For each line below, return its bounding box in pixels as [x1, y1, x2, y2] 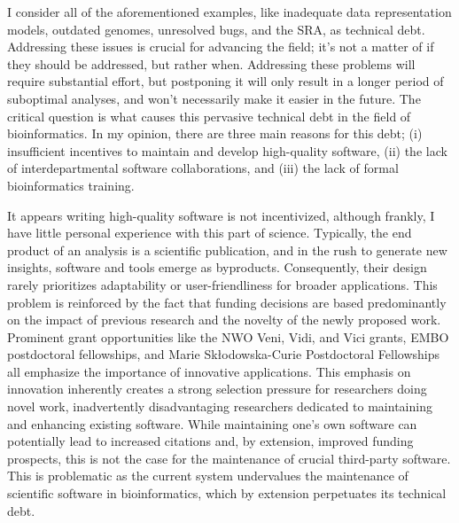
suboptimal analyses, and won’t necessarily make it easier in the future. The [7, 89, 421, 107]
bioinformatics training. [7, 176, 135, 194]
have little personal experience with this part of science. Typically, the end [7, 223, 412, 242]
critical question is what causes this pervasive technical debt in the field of [7, 106, 411, 125]
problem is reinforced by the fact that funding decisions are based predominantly [7, 293, 447, 311]
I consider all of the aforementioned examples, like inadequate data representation [7, 3, 452, 20]
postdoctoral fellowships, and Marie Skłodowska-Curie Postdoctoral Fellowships [7, 345, 440, 363]
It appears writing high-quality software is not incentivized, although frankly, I [7, 206, 435, 224]
